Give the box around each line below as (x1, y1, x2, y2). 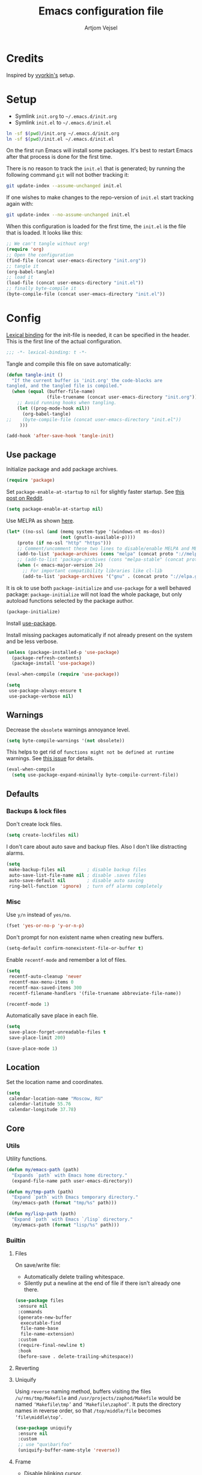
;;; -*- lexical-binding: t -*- (6, 349, 87, 356)
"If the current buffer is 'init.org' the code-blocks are (11, 377, 163, 383)
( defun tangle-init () (6, 372, 63, 378)
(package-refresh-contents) (11, 654, 82, 661)
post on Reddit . (6, 494, 44, 502)
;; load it (6, 274, 34, 280)
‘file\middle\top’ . (14, 1413, 63, 1420)
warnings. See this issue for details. (6, 755, 94, 762)
